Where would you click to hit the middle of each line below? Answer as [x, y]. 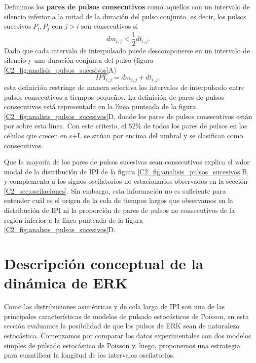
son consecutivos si [110, 26]
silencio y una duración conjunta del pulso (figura [79, 60]
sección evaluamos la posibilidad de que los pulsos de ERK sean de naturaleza [122, 326]
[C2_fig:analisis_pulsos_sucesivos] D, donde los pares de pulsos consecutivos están [128, 116]
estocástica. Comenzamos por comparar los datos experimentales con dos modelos [128, 335]
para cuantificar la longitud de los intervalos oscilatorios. [90, 355]
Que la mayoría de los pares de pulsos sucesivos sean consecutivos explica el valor [127, 162]
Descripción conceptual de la [104, 263]
